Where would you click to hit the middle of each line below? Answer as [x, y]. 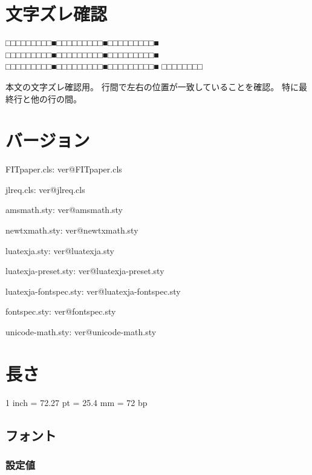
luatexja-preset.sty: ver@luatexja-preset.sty [85, 271]
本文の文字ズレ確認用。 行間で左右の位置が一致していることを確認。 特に [152, 86]
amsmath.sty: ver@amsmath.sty [64, 210]
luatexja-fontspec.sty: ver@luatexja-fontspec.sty [93, 291]
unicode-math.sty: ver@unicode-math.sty [81, 331]
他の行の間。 [56, 98]
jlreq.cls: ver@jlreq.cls [45, 189]
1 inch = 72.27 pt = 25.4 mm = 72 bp [76, 402]
